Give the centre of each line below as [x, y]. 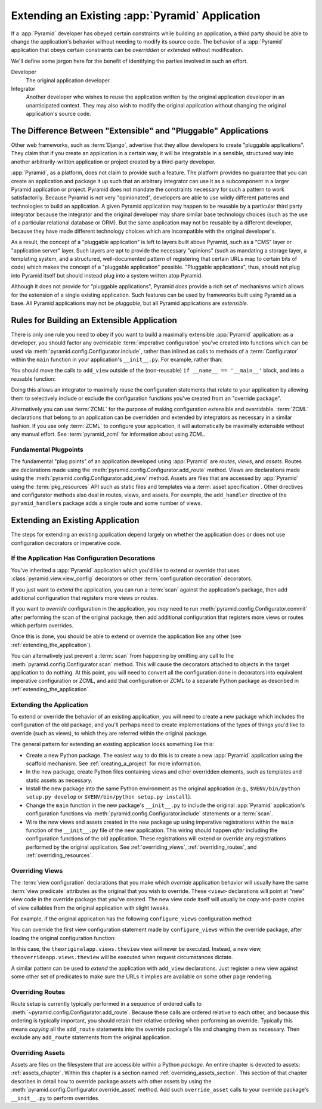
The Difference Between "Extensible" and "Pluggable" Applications [140, 130]
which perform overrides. [42, 626]
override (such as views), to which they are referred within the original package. [109, 733]
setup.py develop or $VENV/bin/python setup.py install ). [109, 797]
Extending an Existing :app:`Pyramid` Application [136, 16]
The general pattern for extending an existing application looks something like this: [113, 744]
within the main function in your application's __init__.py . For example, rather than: [117, 360]
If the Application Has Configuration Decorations [83, 558]
